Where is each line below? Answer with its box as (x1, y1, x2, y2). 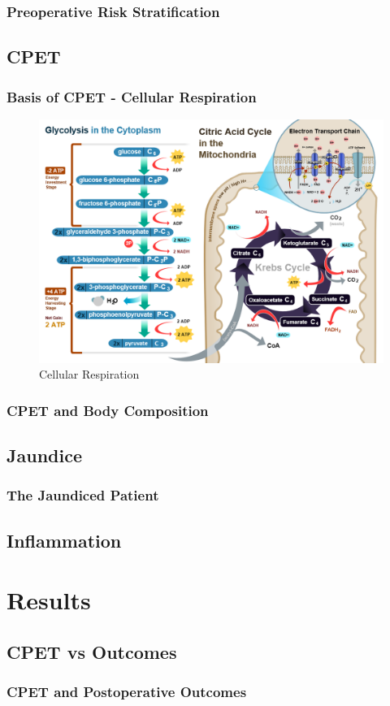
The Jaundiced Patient (6, 485, 159, 505)
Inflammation (6, 527, 122, 552)
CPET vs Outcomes (6, 639, 177, 664)
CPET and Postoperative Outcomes (6, 682, 247, 702)
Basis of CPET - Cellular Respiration (6, 86, 257, 106)
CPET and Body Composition (6, 400, 209, 420)
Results (6, 583, 91, 617)
